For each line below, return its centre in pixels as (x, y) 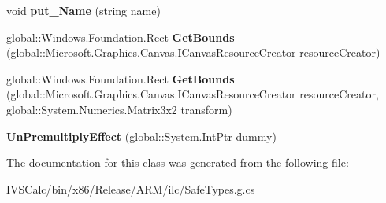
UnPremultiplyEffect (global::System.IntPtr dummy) (141, 136)
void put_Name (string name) (84, 10)
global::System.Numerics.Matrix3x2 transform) (119, 109)
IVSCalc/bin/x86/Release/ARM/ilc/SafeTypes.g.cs (131, 188)
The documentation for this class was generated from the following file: (178, 162)
